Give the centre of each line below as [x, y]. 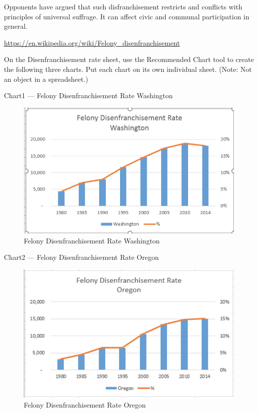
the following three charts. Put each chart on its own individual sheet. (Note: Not [128, 69]
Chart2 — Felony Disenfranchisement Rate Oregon [81, 257]
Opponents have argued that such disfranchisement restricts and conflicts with [123, 6]
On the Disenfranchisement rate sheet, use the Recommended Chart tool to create [129, 59]
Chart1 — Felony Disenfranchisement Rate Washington [89, 95]
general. [16, 26]
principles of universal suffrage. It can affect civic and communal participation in [127, 16]
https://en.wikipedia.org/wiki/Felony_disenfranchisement [92, 42]
